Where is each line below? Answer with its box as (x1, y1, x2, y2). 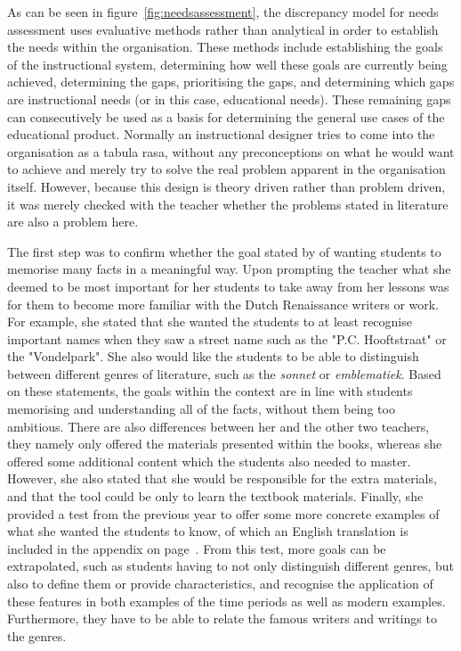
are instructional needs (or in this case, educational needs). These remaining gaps (7, 89, 451, 108)
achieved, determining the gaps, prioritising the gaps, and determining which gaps (7, 72, 455, 91)
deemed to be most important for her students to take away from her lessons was (7, 276, 449, 295)
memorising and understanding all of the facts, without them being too (7, 400, 395, 418)
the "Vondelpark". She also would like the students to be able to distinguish (7, 347, 419, 366)
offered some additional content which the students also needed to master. (7, 451, 411, 470)
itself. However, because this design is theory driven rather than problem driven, (7, 177, 446, 195)
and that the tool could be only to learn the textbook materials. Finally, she (7, 487, 424, 506)
